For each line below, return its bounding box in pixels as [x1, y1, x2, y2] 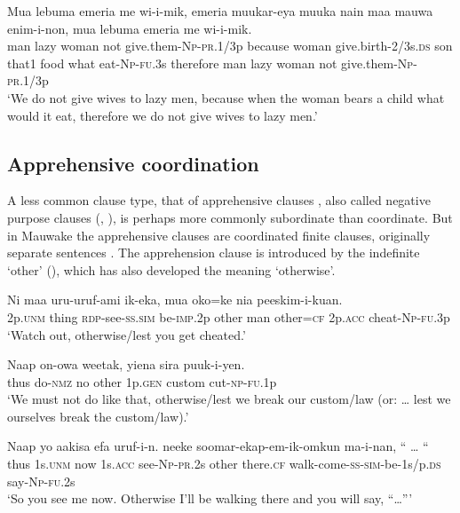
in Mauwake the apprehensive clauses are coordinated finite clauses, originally [7, 225, 431, 244]
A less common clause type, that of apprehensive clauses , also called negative [7, 191, 431, 209]
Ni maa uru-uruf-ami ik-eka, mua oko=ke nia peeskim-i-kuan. [7, 290, 343, 309]
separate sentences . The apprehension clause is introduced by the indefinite [7, 243, 420, 262]
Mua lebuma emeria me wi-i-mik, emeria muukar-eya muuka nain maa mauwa [7, 2, 433, 20]
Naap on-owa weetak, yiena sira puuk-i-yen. [7, 355, 245, 374]
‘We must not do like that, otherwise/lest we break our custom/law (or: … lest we [7, 390, 451, 408]
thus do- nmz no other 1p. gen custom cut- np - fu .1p [7, 372, 277, 391]
